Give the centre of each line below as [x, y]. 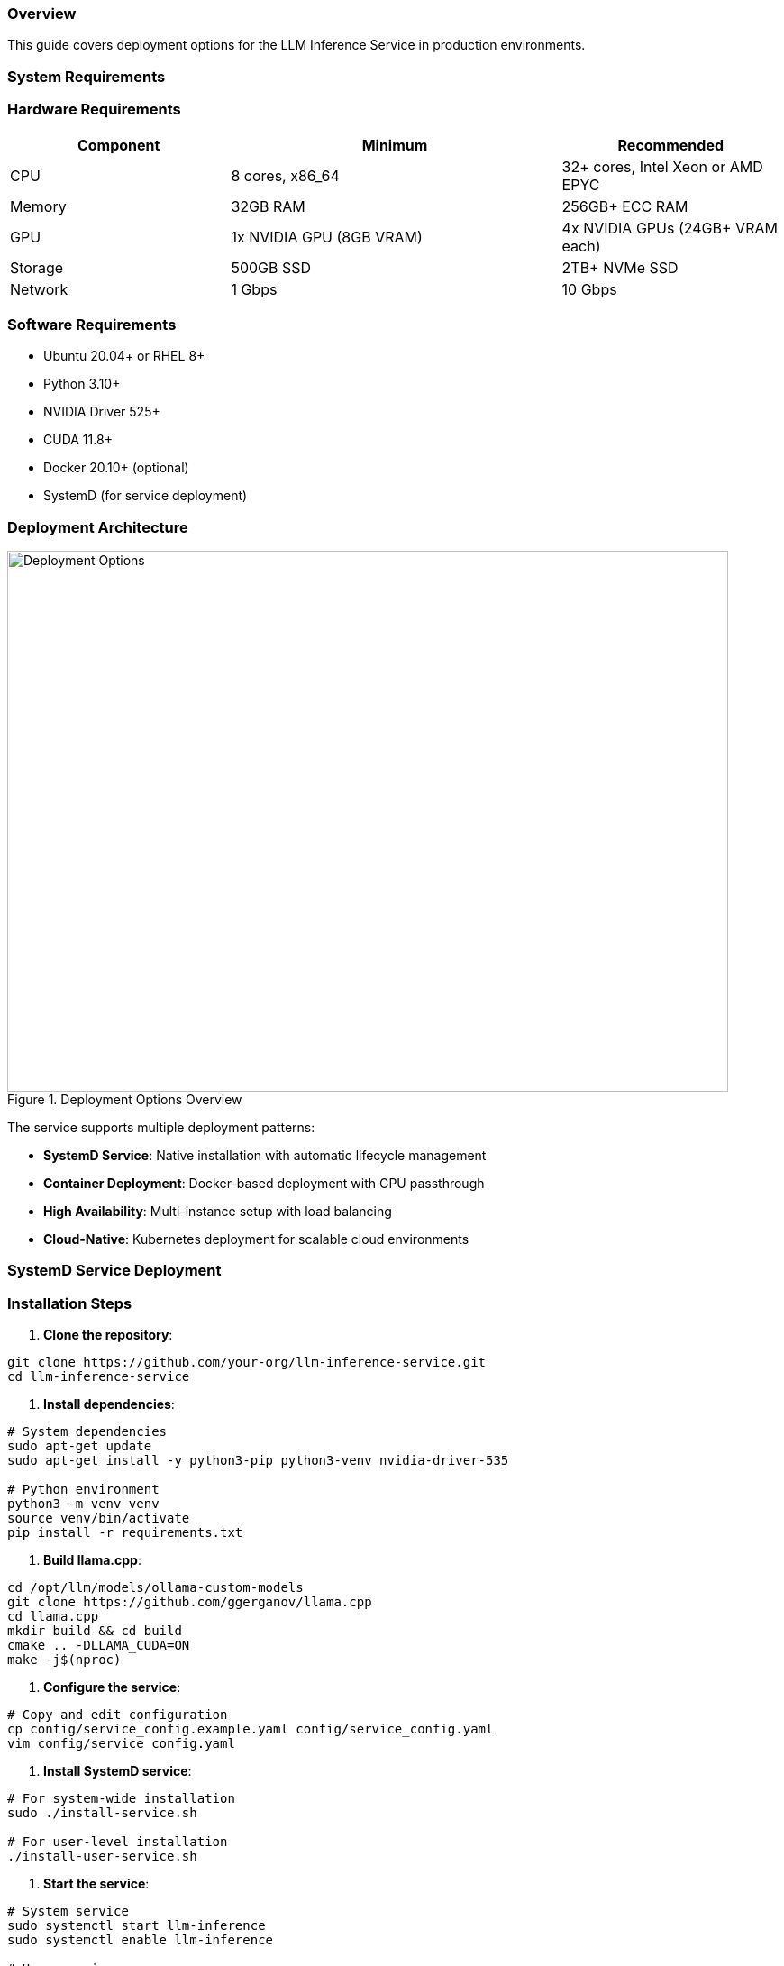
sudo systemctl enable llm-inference [141, 1940]
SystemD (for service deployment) [146, 496]
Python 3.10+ [82, 384]
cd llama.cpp [53, 1617]
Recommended [671, 145]
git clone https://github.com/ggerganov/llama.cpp [190, 1602]
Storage [37, 267]
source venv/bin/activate [99, 1518]
